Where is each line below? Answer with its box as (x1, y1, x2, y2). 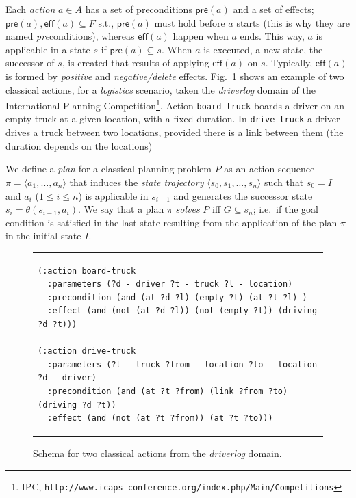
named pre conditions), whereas (5, 29, 135, 43)
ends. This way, (240, 29, 305, 43)
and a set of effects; (233, 2, 314, 16)
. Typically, (265, 55, 313, 70)
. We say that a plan (77, 202, 164, 216)
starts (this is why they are (236, 15, 351, 29)
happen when (173, 29, 229, 43)
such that (264, 174, 304, 189)
